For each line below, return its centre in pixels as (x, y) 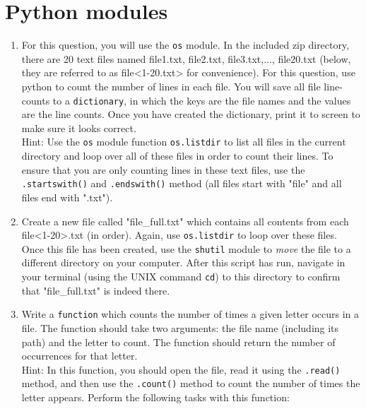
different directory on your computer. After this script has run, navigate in (183, 262)
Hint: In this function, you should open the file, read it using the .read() (181, 369)
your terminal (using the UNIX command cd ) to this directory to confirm (181, 276)
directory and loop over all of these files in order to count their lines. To (177, 156)
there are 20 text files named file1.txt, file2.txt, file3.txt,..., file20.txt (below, (186, 58)
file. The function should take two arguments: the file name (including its (180, 327)
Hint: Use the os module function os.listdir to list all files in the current (184, 142)
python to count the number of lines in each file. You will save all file (171, 86)
